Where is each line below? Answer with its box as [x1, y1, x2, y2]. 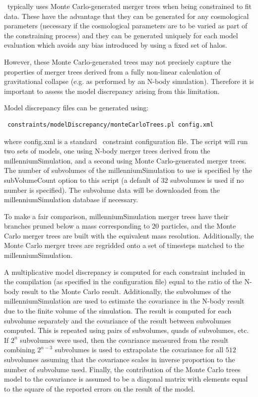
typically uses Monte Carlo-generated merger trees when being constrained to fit [7, 1, 252, 11]
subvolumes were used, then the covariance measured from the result [20, 334, 229, 345]
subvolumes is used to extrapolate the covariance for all [55, 344, 224, 355]
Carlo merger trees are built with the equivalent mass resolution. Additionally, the [4, 230, 254, 240]
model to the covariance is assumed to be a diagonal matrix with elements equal [4, 374, 248, 384]
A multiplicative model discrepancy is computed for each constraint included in [4, 266, 246, 277]
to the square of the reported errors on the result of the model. [4, 383, 195, 394]
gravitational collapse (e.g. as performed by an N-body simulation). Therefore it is [4, 76, 254, 86]
